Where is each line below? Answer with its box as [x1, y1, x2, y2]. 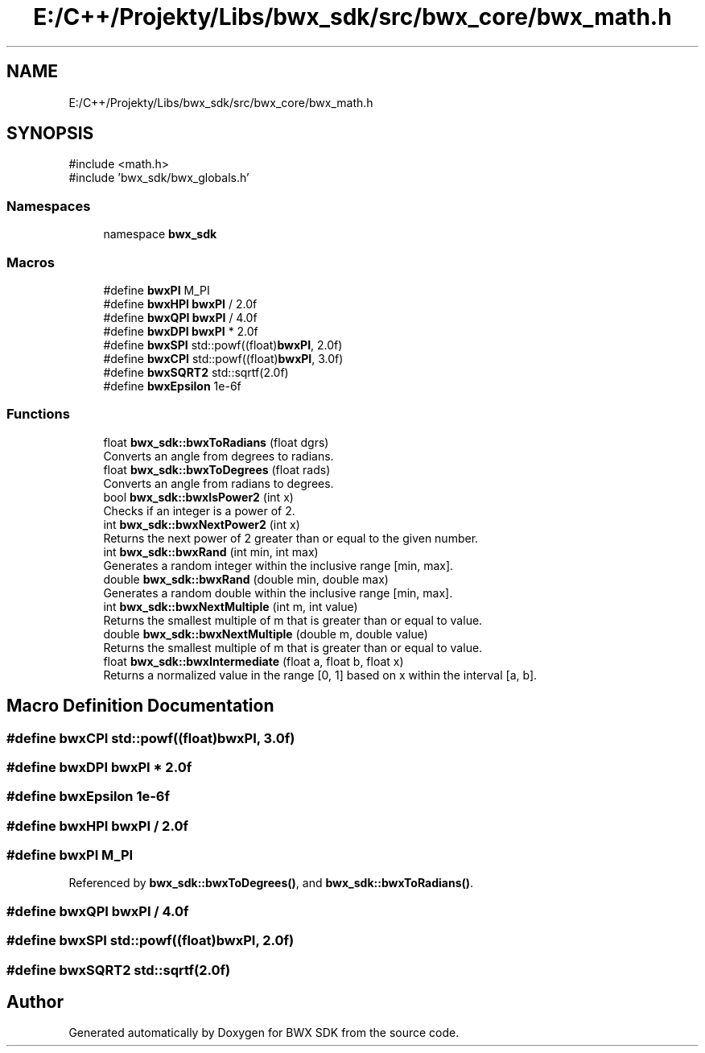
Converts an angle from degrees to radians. [103, 448, 334, 463]
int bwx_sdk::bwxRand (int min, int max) [103, 544, 319, 559]
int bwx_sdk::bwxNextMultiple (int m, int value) [103, 599, 358, 613]
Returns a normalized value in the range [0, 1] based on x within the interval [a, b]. [103, 667, 538, 682]
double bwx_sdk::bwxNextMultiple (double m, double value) [103, 626, 428, 641]
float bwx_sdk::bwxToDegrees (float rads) [103, 462, 331, 477]
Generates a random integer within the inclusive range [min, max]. [103, 558, 454, 572]
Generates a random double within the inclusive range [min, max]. [103, 585, 453, 600]
